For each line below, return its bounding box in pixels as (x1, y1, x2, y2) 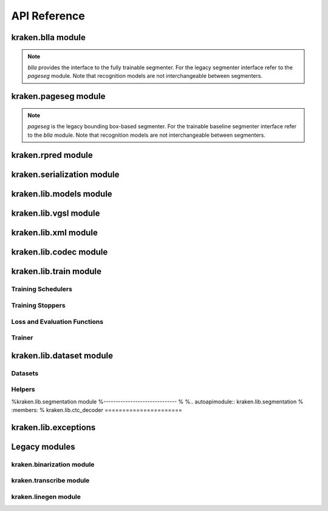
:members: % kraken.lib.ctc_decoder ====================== (11, 406, 182, 413)
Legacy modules (11, 441, 75, 452)
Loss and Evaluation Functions (11, 317, 103, 326)
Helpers (11, 385, 36, 394)
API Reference (11, 9, 85, 22)
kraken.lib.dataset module (11, 350, 114, 361)
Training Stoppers (11, 301, 66, 309)
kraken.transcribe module (11, 476, 90, 485)
